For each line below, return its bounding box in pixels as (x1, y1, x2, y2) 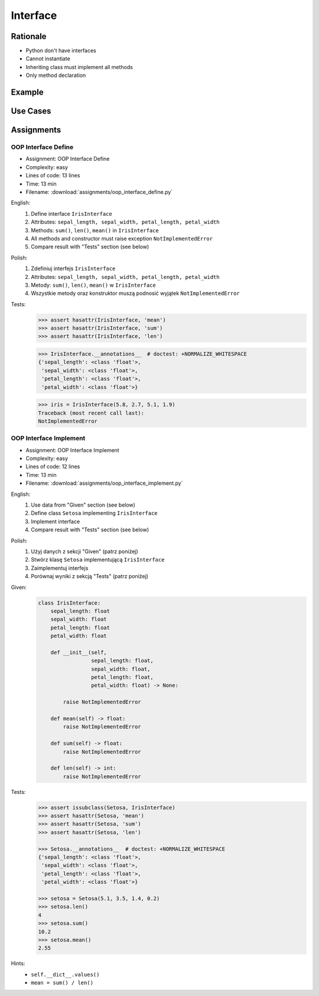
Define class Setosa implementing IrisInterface (31, 510, 158, 517)
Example (11, 87, 44, 98)
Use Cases (11, 106, 51, 116)
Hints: (11, 960, 25, 967)
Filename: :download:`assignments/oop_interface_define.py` (25, 188, 173, 195)
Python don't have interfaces (25, 47, 97, 54)
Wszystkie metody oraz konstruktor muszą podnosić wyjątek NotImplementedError (31, 290, 240, 297)
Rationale (11, 31, 47, 41)
